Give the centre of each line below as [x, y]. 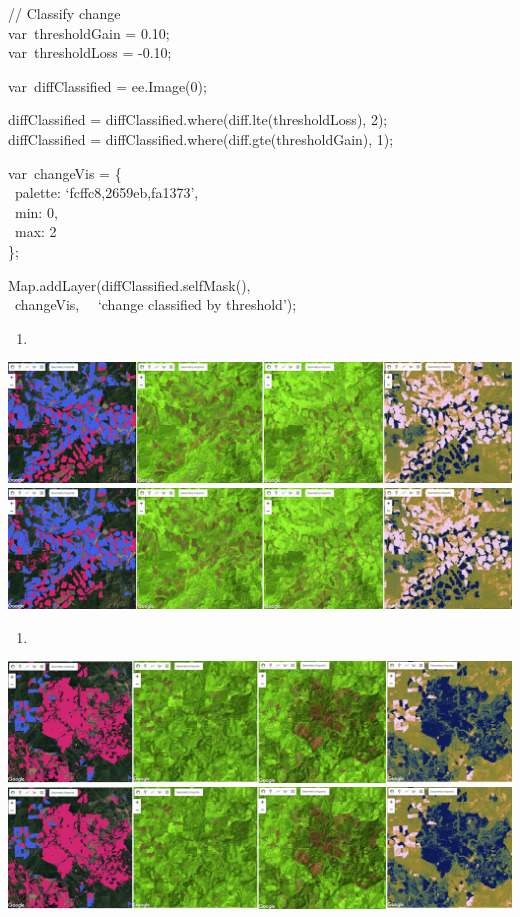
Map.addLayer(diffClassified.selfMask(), [129, 284]
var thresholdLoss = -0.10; [90, 52]
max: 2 [35, 231]
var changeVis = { [65, 172]
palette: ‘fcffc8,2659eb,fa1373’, [106, 192]
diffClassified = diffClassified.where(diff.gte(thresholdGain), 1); [201, 138]
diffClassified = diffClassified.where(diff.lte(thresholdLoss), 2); [198, 119]
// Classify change [64, 13]
